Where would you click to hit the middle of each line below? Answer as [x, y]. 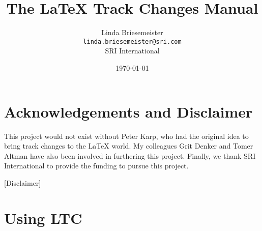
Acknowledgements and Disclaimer [128, 111]
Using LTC [43, 218]
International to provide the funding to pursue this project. [96, 166]
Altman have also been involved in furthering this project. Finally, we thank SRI [130, 155]
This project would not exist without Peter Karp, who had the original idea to [126, 136]
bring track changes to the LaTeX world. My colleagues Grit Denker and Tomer [129, 146]
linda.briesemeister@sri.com [132, 41]
